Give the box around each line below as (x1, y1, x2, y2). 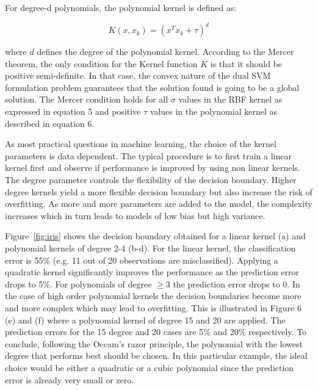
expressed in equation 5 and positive (5, 105, 141, 118)
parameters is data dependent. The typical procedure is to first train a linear (5, 149, 292, 162)
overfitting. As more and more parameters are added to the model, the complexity (5, 197, 313, 210)
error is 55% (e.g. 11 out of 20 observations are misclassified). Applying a (5, 253, 278, 266)
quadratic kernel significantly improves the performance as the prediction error (5, 265, 300, 278)
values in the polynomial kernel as (150, 105, 278, 118)
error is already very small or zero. (5, 373, 134, 386)
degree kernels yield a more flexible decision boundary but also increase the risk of (5, 185, 313, 198)
